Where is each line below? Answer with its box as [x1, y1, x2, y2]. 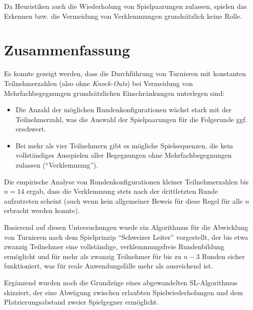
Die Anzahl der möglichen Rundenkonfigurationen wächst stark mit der [15, 104, 232, 115]
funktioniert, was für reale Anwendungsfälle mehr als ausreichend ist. [4, 261, 213, 271]
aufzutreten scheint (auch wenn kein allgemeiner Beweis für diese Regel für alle [4, 195, 243, 206]
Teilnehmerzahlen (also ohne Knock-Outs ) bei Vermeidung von [4, 78, 193, 88]
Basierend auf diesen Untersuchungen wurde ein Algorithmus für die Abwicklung [4, 222, 249, 232]
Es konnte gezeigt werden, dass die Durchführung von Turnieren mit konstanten [4, 68, 246, 79]
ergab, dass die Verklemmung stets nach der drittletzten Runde [26, 186, 218, 196]
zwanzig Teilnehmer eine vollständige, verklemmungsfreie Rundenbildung [4, 241, 224, 252]
